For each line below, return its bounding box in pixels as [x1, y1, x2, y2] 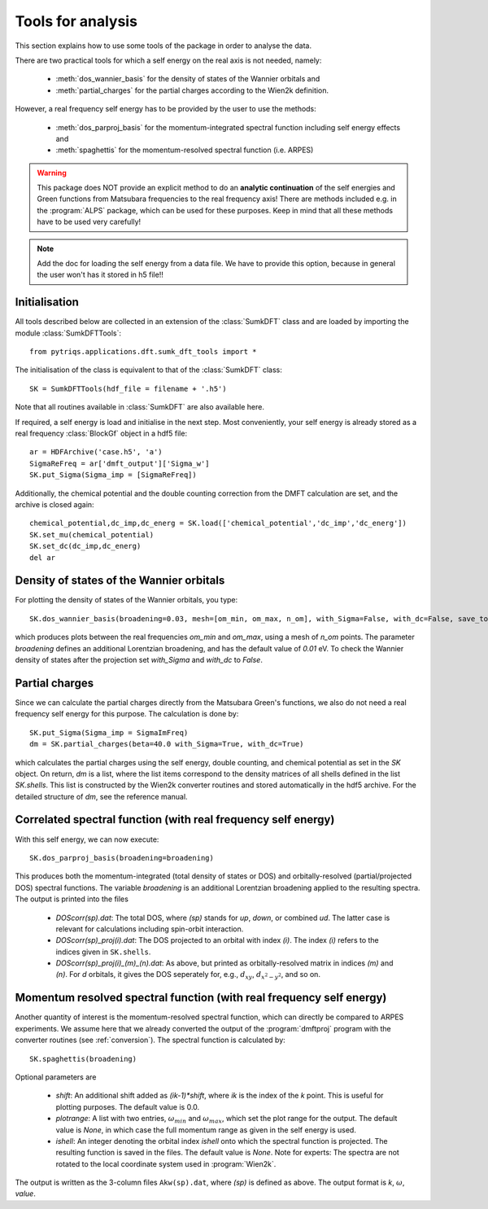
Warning [37, 168, 67, 177]
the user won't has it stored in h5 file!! [37, 269, 164, 280]
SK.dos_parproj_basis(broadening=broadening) [29, 853, 215, 862]
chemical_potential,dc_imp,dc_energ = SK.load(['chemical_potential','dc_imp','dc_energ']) [29, 519, 407, 528]
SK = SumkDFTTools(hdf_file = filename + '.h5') [29, 383, 227, 393]
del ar [29, 553, 56, 562]
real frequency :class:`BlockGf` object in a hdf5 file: [15, 428, 187, 439]
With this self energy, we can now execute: [15, 834, 159, 844]
